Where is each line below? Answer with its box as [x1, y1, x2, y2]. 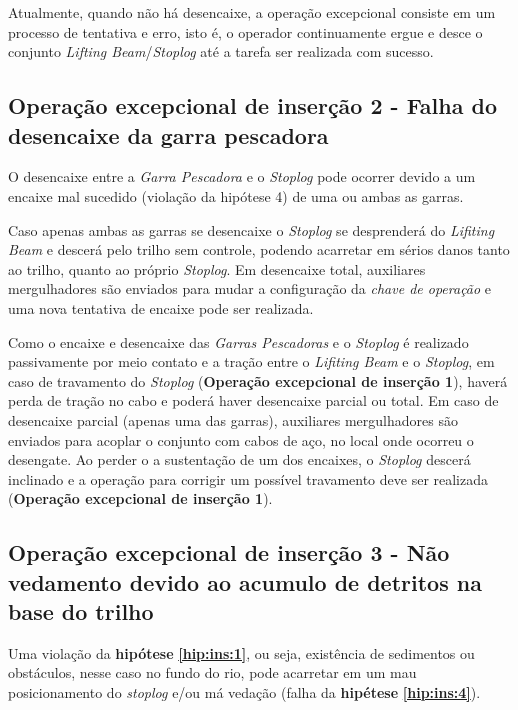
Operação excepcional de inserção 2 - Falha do [8, 90, 498, 121]
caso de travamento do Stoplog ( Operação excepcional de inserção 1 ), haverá [8, 370, 508, 391]
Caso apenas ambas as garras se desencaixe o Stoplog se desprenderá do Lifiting [8, 219, 495, 240]
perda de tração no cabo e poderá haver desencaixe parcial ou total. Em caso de [8, 390, 499, 411]
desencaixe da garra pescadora [8, 119, 329, 150]
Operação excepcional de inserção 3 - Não [8, 537, 450, 568]
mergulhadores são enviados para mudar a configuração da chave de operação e [8, 278, 492, 299]
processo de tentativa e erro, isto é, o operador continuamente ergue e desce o [8, 21, 483, 42]
